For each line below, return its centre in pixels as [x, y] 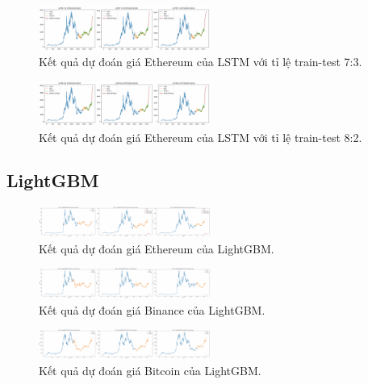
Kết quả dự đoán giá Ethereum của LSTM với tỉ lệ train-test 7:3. [201, 62]
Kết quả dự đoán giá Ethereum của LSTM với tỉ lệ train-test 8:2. [201, 137]
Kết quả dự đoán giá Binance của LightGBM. [152, 309]
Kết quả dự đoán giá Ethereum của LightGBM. [157, 248]
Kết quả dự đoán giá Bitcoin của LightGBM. [150, 371]
